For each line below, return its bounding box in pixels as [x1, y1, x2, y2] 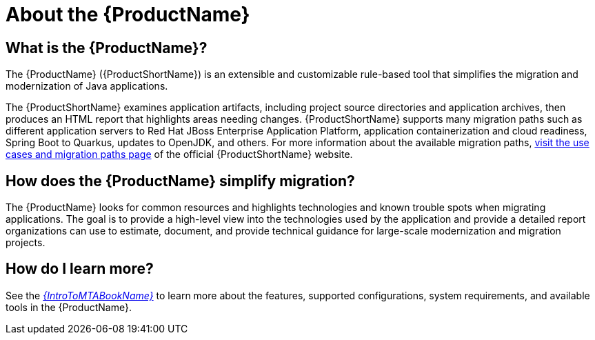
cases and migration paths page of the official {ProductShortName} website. [6, 148, 353, 161]
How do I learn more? [6, 260, 154, 278]
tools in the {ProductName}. [6, 301, 132, 313]
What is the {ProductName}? [6, 39, 208, 57]
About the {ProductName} [6, 3, 250, 26]
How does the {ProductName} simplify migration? [6, 172, 355, 190]
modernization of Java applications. [6, 80, 168, 92]
